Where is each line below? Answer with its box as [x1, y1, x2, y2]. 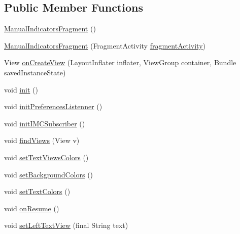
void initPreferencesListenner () [4, 101, 102, 112]
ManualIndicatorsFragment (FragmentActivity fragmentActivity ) [4, 40, 205, 51]
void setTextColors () [4, 186, 71, 197]
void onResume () [4, 203, 59, 213]
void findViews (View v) [4, 135, 80, 146]
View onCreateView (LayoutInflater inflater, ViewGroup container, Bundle [4, 57, 236, 68]
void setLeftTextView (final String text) [4, 220, 128, 230]
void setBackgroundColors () [4, 169, 93, 179]
